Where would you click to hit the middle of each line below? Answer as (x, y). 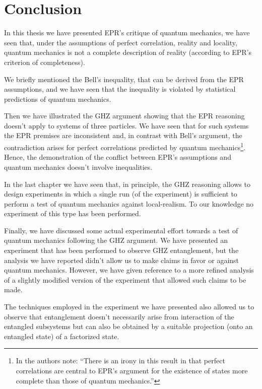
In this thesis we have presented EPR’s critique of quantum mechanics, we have (127, 33)
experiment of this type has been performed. (73, 213)
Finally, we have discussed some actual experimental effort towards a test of (121, 230)
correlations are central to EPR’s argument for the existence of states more (132, 370)
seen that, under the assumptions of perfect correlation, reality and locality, (121, 42)
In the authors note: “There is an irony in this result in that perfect (120, 361)
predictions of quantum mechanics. (58, 99)
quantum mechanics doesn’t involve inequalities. (78, 167)
